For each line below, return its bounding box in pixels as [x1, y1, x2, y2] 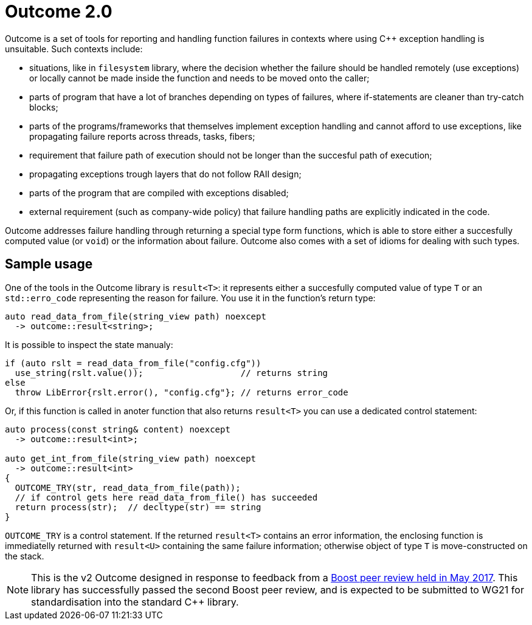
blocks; [29, 101, 58, 112]
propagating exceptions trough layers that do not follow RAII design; [29, 168, 302, 179]
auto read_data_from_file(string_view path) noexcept [5, 311, 266, 321]
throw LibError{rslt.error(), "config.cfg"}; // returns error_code [15, 387, 348, 397]
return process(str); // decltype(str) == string [15, 502, 261, 512]
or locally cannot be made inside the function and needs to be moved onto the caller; [29, 72, 370, 83]
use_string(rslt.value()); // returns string [15, 367, 328, 378]
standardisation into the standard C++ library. [31, 595, 239, 608]
